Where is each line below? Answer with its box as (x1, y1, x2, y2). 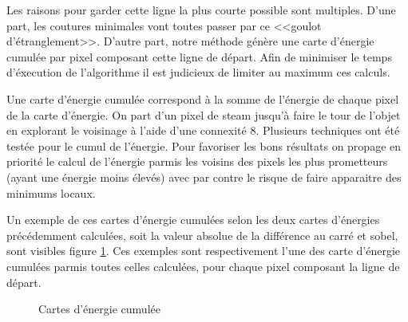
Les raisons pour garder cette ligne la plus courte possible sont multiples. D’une (6, 2, 396, 18)
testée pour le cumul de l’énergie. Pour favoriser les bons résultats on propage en (6, 137, 402, 154)
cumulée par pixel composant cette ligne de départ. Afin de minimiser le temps (6, 48, 392, 65)
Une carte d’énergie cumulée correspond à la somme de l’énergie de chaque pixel (6, 90, 399, 107)
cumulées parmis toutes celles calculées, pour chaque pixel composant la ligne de (6, 257, 400, 274)
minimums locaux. (6, 184, 96, 201)
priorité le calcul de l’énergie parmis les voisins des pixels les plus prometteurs (6, 153, 388, 170)
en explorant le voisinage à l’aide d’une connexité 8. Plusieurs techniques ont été (6, 122, 400, 139)
